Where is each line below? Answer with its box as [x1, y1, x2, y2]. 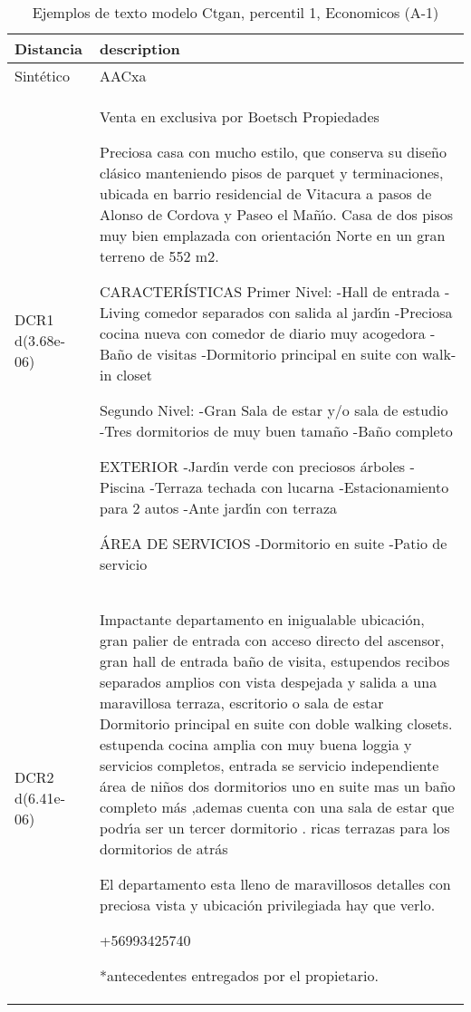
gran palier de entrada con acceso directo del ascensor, [100, 630, 445, 651]
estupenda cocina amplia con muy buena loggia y [100, 734, 412, 755]
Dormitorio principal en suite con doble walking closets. [100, 713, 453, 734]
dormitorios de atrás [100, 838, 228, 859]
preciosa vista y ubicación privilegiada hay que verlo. [100, 894, 436, 915]
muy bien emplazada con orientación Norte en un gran [100, 225, 446, 246]
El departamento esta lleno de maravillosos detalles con [100, 873, 451, 894]
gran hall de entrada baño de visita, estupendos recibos [100, 651, 450, 671]
